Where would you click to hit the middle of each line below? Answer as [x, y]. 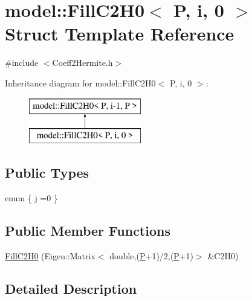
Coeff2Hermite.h [82, 63]
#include [22, 63]
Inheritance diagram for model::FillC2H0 [80, 83]
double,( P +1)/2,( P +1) [152, 255]
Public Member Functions [88, 230]
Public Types [47, 173]
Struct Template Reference [120, 34]
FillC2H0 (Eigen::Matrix [50, 255]
